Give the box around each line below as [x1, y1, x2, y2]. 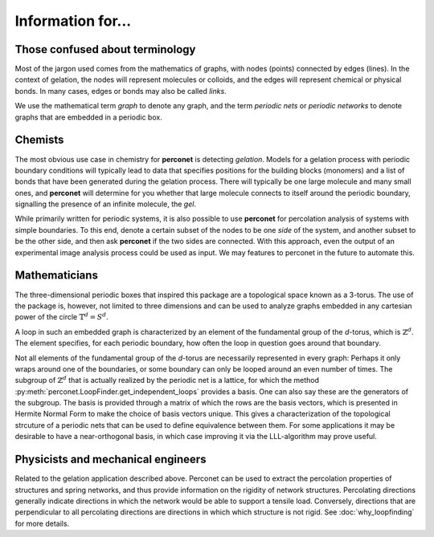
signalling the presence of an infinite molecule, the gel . [14, 199, 197, 209]
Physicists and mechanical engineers [14, 453, 207, 466]
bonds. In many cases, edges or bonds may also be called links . [14, 86, 227, 96]
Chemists [14, 133, 64, 147]
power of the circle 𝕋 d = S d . [14, 311, 108, 322]
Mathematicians [14, 269, 98, 283]
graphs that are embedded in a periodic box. [14, 112, 162, 122]
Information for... [14, 12, 132, 30]
